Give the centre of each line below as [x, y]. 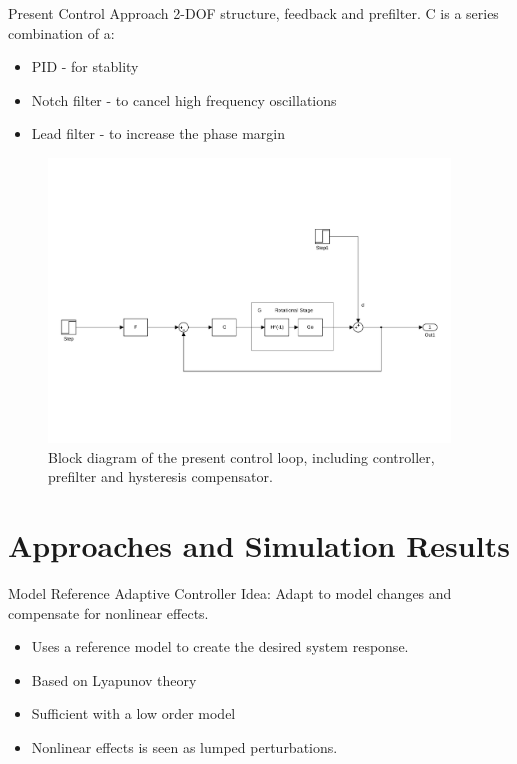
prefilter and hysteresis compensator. [160, 476]
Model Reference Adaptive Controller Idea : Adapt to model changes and [230, 592]
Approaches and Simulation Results [259, 545]
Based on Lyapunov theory [114, 679]
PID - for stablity [85, 66]
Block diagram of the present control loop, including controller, [241, 456]
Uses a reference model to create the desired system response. [220, 646]
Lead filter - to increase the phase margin [158, 133]
